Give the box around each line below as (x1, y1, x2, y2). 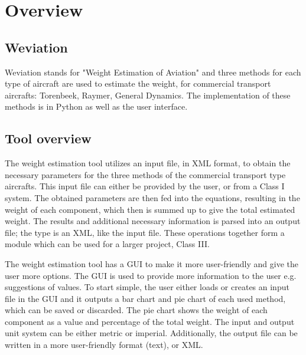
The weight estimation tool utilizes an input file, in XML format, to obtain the (5, 157, 291, 169)
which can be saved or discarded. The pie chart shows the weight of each (5, 304, 268, 316)
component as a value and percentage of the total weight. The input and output (5, 315, 295, 327)
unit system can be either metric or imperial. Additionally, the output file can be (5, 327, 298, 339)
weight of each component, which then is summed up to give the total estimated (5, 203, 295, 215)
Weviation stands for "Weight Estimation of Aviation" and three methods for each (5, 65, 301, 78)
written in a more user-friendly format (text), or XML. (5, 338, 203, 351)
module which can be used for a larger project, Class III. (5, 238, 210, 250)
